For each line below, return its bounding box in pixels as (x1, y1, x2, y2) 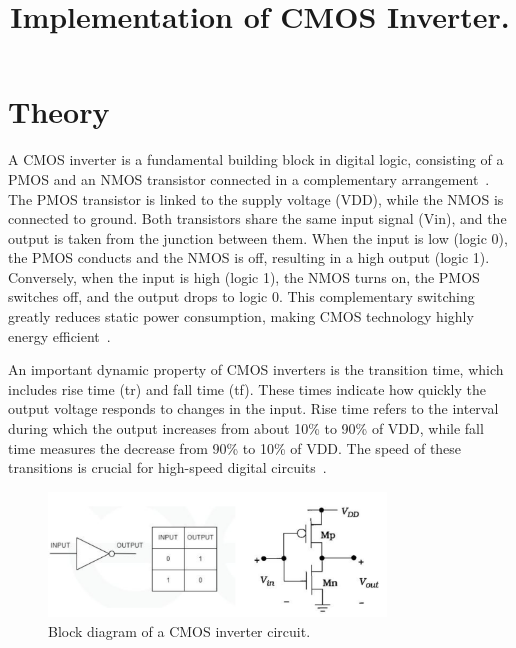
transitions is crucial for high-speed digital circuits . (8, 457, 327, 478)
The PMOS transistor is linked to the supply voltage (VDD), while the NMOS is (8, 188, 504, 209)
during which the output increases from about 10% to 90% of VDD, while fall (8, 418, 484, 439)
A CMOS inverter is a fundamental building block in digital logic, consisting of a (8, 149, 504, 170)
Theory (8, 91, 110, 132)
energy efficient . (8, 325, 111, 346)
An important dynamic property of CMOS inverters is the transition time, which (8, 359, 504, 380)
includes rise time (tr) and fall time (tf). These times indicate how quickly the (8, 378, 486, 399)
